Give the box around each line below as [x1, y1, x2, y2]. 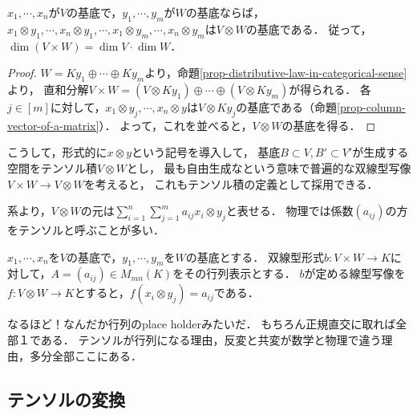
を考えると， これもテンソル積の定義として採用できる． [83, 175, 379, 192]
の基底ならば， [185, 4, 265, 20]
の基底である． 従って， [245, 20, 372, 37]
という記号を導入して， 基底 [132, 144, 281, 161]
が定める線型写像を [304, 265, 406, 282]
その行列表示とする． [184, 265, 296, 282]
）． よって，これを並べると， [99, 116, 253, 133]
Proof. [7, 64, 37, 81]
